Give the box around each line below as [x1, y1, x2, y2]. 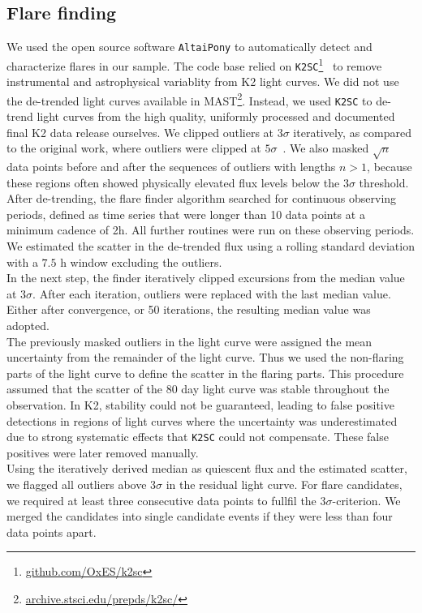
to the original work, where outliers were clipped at [6, 139, 261, 156]
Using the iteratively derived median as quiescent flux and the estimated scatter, [6, 460, 407, 477]
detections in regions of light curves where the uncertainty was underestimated [6, 412, 398, 429]
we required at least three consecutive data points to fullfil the [6, 491, 316, 508]
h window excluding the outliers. [60, 253, 222, 270]
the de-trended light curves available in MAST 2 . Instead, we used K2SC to [6, 89, 372, 109]
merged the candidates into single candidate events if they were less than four [6, 508, 393, 525]
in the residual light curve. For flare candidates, [166, 475, 403, 492]
